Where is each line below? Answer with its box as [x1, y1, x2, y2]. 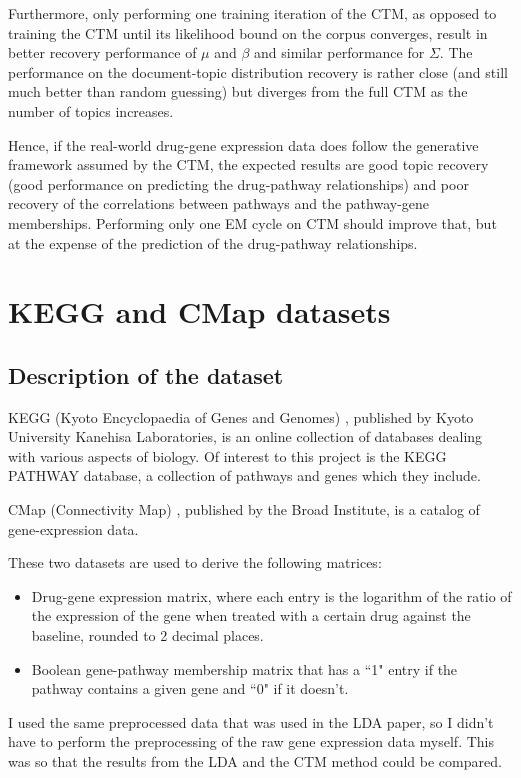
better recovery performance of [8, 42, 197, 63]
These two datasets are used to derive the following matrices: [8, 552, 382, 573]
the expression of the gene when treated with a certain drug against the [31, 605, 471, 626]
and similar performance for [254, 42, 425, 63]
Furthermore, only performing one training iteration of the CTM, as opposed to [8, 3, 497, 23]
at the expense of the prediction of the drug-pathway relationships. [8, 232, 418, 253]
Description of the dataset [8, 359, 284, 390]
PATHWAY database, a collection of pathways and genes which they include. [8, 465, 481, 486]
